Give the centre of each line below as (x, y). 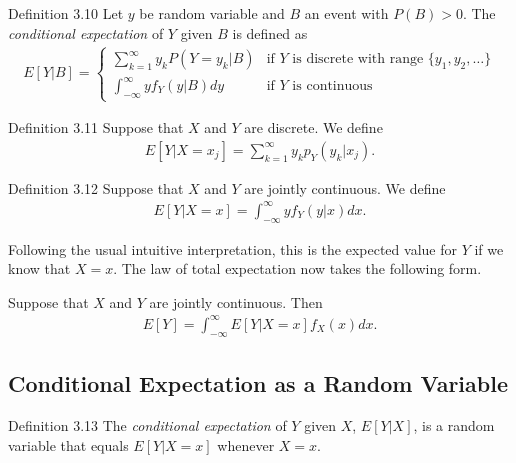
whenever (246, 444)
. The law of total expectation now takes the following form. (297, 268)
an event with (346, 13)
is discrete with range (358, 59)
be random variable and (212, 13)
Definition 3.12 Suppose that (96, 187)
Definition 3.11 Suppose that (96, 127)
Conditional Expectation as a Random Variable (258, 383)
